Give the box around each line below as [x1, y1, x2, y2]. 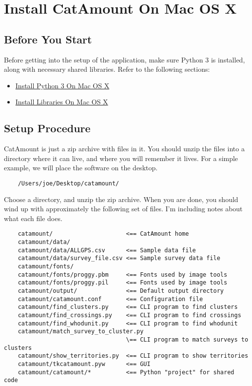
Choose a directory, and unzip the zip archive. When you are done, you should [4, 194, 238, 204]
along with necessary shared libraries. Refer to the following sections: [4, 64, 210, 74]
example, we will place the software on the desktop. [4, 163, 158, 173]
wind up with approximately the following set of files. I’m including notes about [4, 203, 243, 214]
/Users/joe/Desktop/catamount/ [18, 180, 119, 187]
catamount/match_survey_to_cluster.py [18, 328, 144, 335]
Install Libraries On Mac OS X [15, 97, 108, 107]
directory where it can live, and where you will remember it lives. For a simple [4, 153, 238, 163]
